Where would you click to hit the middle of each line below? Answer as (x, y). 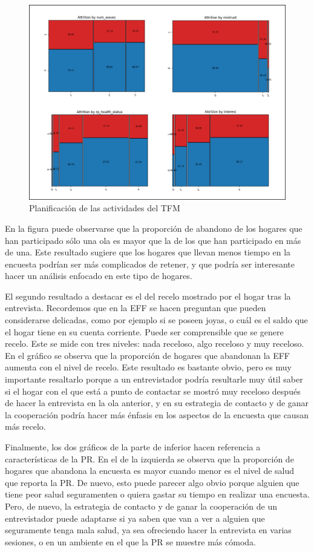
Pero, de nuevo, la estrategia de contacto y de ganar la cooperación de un (141, 506)
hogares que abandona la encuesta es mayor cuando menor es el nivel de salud (150, 471)
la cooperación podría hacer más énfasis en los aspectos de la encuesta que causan (157, 414)
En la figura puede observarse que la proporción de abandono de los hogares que (154, 228)
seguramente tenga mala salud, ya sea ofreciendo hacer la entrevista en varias (148, 530)
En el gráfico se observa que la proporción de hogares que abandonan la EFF (148, 355)
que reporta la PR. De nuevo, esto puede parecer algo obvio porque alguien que (152, 482)
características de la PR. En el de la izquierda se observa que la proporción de (149, 458)
